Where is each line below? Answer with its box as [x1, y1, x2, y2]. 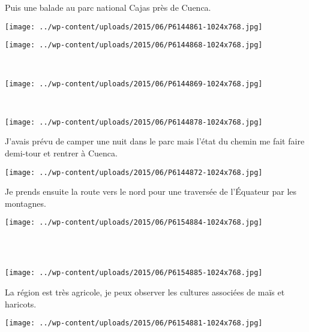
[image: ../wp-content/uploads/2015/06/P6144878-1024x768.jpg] [5, 117, 263, 126]
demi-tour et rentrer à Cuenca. [5, 147, 118, 159]
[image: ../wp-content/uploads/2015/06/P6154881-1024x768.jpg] [5, 319, 263, 328]
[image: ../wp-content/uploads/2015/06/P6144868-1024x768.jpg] [5, 41, 263, 50]
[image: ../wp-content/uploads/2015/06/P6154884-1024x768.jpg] [5, 218, 263, 227]
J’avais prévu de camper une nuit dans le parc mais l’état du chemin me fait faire [5, 135, 305, 147]
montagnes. [5, 197, 46, 209]
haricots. [5, 297, 37, 310]
